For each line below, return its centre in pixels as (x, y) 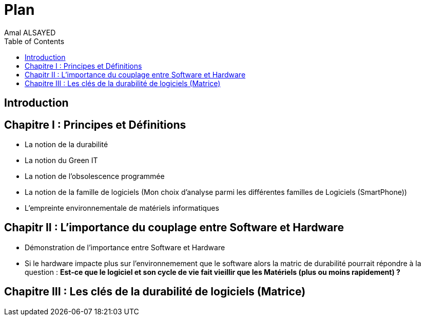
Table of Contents (34, 41)
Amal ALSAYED (30, 32)
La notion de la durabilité (66, 145)
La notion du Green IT (61, 161)
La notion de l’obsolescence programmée (95, 176)
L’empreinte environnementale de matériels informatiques (122, 208)
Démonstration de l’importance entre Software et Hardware (125, 247)
